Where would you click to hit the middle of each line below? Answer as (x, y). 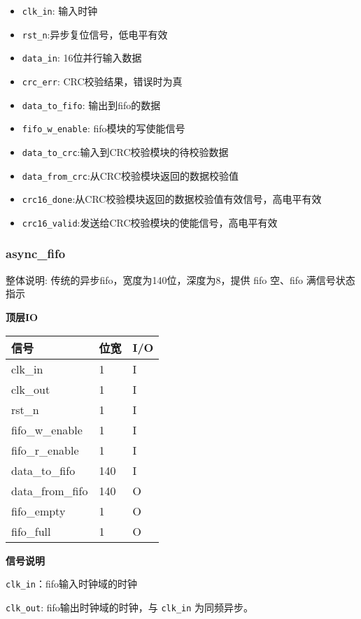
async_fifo (36, 254)
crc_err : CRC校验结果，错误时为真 (102, 81)
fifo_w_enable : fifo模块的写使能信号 (104, 128)
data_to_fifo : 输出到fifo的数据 (91, 105)
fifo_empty (38, 511)
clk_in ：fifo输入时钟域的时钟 (72, 584)
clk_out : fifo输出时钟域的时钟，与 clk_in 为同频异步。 (130, 607)
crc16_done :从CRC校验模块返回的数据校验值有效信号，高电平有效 (172, 199)
